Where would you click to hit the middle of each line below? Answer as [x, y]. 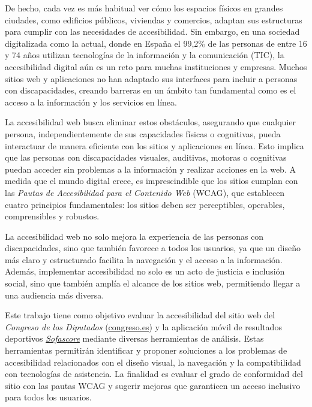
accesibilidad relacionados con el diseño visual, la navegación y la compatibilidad [153, 362]
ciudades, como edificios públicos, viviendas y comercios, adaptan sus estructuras [154, 19]
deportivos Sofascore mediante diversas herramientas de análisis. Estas [134, 338]
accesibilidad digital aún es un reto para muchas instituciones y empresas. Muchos [156, 66]
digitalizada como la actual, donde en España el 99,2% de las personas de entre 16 [156, 43]
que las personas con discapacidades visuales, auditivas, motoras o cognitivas [146, 157]
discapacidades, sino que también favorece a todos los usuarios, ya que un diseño [153, 248]
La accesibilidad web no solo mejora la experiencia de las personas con [134, 236]
